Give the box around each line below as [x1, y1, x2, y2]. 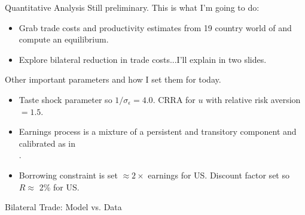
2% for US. [39, 180, 80, 193]
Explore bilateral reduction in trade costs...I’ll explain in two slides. [19, 53, 267, 65]
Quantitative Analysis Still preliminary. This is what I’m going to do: [5, 1, 260, 13]
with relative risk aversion [206, 93, 301, 105]
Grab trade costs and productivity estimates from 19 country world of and [19, 21, 292, 34]
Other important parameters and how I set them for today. [5, 73, 221, 86]
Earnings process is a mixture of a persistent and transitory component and [19, 125, 297, 138]
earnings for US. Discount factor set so [148, 168, 289, 181]
